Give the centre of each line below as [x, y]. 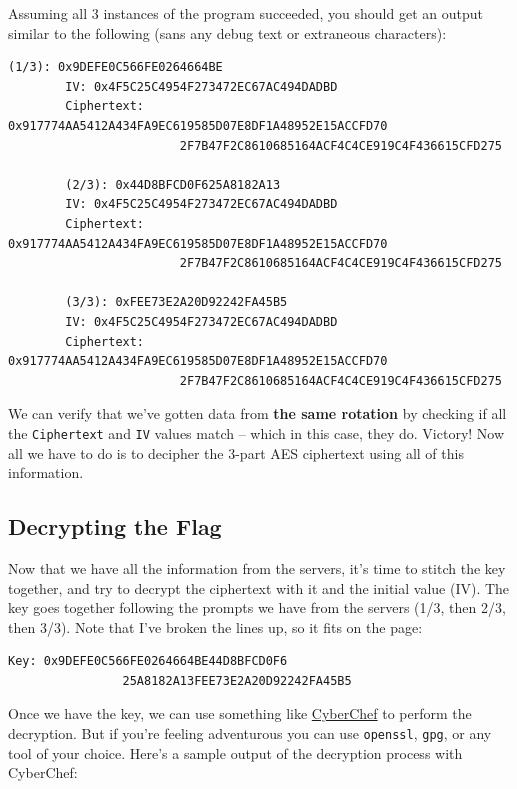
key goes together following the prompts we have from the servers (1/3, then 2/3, [257, 607]
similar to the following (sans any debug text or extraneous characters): [227, 32]
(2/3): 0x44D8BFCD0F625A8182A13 [173, 184]
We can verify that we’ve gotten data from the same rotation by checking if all [257, 413]
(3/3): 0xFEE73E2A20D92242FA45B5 [176, 302]
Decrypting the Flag [115, 526]
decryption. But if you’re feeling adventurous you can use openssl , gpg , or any [250, 733]
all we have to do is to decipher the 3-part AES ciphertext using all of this [236, 452]
